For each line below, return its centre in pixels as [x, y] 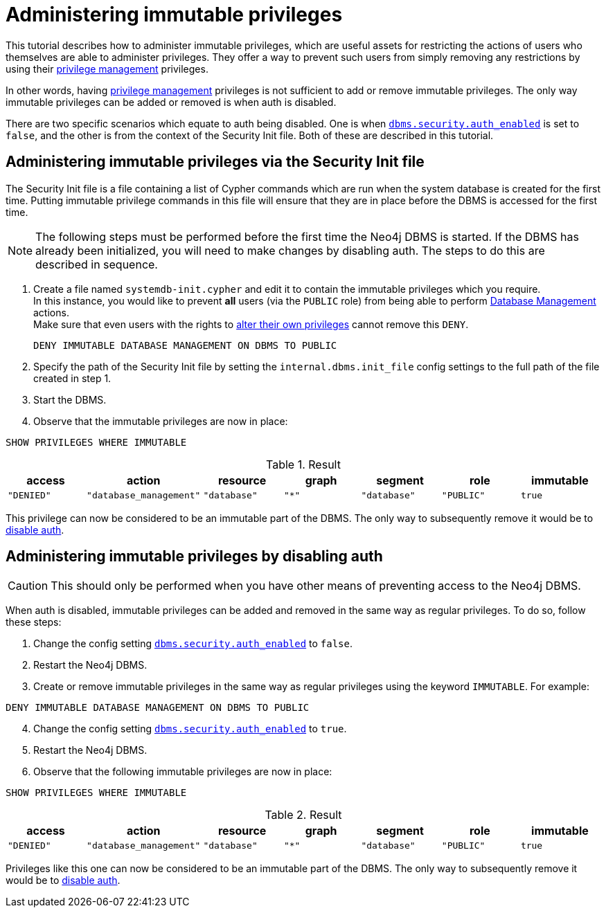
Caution [28, 586]
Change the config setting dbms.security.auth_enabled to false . [193, 644]
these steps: [34, 622]
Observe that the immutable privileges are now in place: [161, 421]
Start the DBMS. [70, 399]
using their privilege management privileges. [107, 69]
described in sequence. [97, 264]
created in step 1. [72, 378]
